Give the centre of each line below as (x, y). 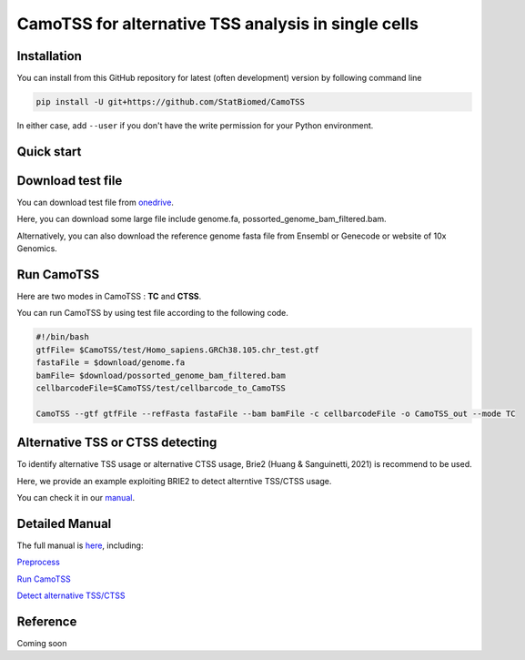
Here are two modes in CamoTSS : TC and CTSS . (109, 297)
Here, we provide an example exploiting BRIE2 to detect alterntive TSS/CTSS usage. (174, 481)
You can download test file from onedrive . (96, 202)
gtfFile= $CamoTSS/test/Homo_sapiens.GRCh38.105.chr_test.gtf (177, 350)
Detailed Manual (64, 523)
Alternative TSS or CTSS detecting (117, 443)
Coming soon (42, 644)
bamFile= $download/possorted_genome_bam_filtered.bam (161, 375)
